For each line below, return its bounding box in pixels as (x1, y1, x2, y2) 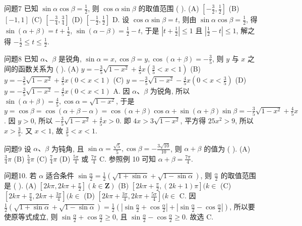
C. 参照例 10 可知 (99, 153, 156, 164)
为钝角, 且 (51, 143, 84, 154)
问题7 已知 (4, 3, 38, 13)
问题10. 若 (4, 170, 37, 181)
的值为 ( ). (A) (204, 143, 251, 154)
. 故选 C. (186, 211, 214, 222)
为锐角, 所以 (150, 86, 190, 96)
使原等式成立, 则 (4, 211, 58, 222)
